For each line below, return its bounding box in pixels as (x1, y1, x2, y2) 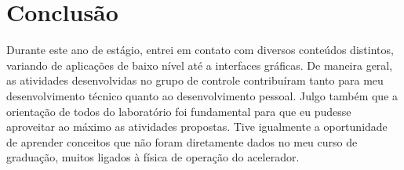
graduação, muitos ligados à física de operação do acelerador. (6, 149, 300, 165)
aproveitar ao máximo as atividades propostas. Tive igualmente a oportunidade (6, 118, 388, 135)
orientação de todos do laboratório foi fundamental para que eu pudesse (6, 103, 351, 119)
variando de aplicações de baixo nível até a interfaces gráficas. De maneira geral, (6, 56, 393, 73)
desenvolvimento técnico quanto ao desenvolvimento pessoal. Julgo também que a (6, 87, 399, 103)
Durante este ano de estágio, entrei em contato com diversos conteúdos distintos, (6, 42, 394, 58)
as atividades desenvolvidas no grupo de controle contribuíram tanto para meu (6, 72, 384, 89)
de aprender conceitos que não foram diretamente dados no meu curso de (6, 133, 358, 150)
